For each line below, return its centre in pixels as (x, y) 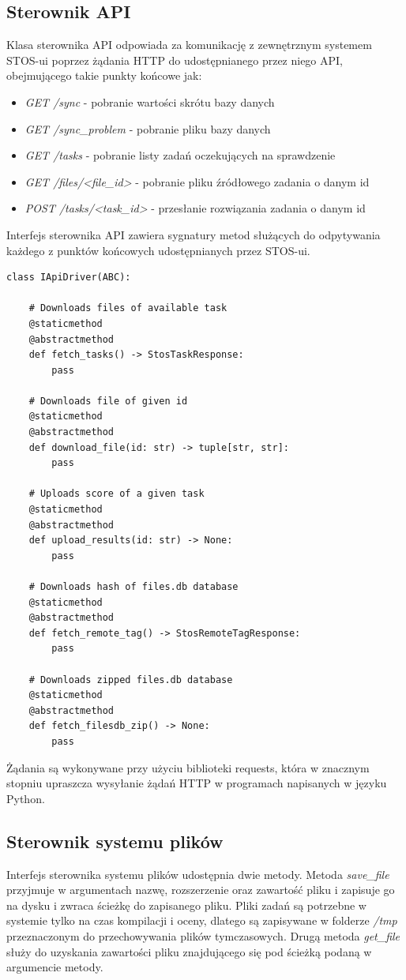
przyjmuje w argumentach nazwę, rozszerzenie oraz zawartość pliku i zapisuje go (201, 890)
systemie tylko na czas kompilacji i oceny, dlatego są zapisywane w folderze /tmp (202, 920)
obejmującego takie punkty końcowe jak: (104, 75)
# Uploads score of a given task (117, 494)
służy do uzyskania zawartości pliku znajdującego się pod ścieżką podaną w (189, 951)
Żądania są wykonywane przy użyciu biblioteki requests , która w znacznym (188, 767)
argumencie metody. (55, 967)
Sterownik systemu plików (115, 841)
